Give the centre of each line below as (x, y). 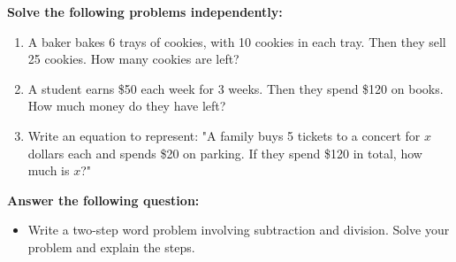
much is (49, 170)
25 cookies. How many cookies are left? (133, 59)
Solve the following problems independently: (145, 12)
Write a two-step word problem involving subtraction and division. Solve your (239, 230)
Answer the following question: (103, 200)
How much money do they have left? (127, 106)
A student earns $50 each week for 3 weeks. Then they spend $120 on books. (236, 88)
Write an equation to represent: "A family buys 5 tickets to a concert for (224, 135)
